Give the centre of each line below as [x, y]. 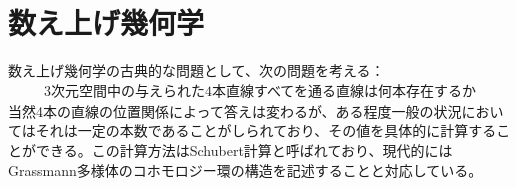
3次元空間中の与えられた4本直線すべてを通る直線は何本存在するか [260, 91]
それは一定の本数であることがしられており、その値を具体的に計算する [266, 130]
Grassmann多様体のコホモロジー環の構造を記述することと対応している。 [245, 169]
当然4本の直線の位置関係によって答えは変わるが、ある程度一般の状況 [235, 110]
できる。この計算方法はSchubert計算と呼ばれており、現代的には [244, 149]
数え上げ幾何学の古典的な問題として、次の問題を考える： [196, 70]
